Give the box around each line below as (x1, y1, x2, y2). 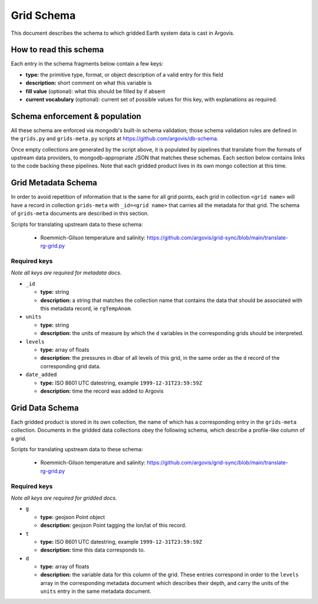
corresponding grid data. (40, 363, 101, 370)
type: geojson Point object (40, 513, 105, 520)
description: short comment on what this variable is (25, 80, 152, 87)
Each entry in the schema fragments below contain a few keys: (11, 60, 164, 67)
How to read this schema (11, 45, 104, 55)
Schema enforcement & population (11, 111, 141, 121)
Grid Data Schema (11, 403, 79, 413)
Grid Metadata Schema (11, 178, 97, 188)
